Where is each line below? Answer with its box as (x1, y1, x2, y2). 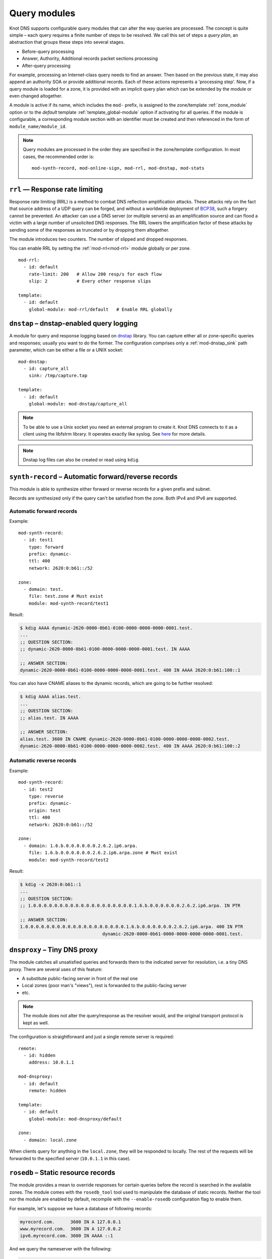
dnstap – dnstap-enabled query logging (9, 319, 138, 328)
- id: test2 (23, 786, 53, 792)
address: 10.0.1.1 (28, 1060, 75, 1065)
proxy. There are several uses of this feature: (9, 966, 103, 972)
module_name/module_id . (9, 123, 67, 129)
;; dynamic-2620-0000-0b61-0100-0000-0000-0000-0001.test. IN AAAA (20, 646, 190, 652)
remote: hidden (28, 1088, 66, 1093)
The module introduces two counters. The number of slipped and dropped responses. (9, 236, 188, 242)
